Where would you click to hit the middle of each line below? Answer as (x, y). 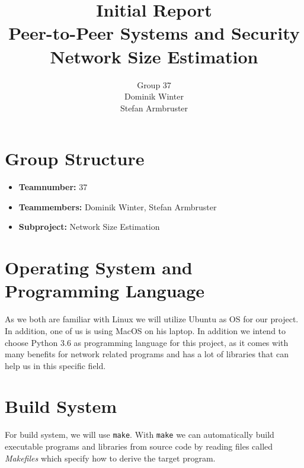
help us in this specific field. (55, 365)
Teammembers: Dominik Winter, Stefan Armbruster (118, 206)
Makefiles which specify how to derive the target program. (110, 458)
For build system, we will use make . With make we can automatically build (140, 435)
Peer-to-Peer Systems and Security (154, 33)
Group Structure (75, 158)
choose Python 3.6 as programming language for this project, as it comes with (147, 342)
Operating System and (99, 267)
